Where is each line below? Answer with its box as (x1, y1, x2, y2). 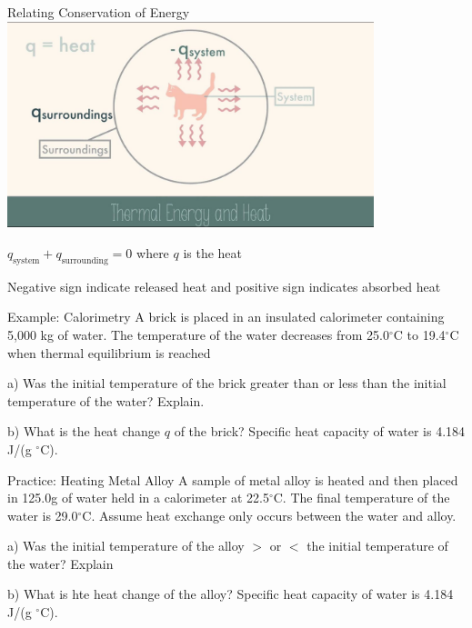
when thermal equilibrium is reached (7, 343, 211, 362)
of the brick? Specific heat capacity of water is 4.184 (174, 422, 466, 441)
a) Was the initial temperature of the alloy (7, 536, 245, 555)
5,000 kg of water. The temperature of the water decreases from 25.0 (7, 324, 389, 344)
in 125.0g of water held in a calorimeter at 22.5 (7, 488, 269, 507)
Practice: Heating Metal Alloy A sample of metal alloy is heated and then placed (7, 470, 458, 489)
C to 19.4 (393, 324, 446, 344)
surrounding (61, 255, 108, 265)
